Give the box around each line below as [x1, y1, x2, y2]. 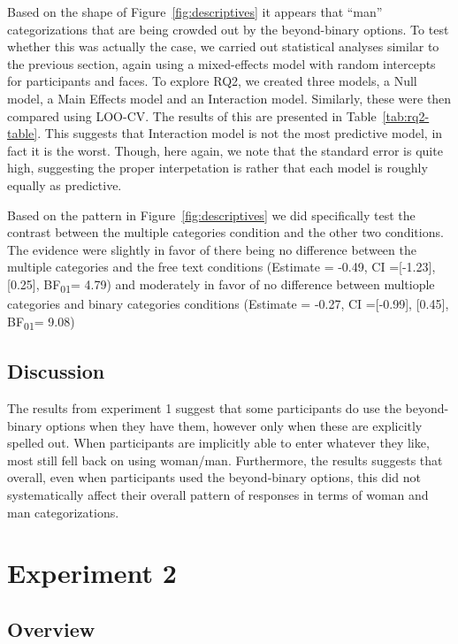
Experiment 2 [7, 555, 177, 591]
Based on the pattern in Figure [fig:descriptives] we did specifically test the [7, 205, 416, 224]
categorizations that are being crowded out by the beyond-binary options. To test [7, 19, 449, 38]
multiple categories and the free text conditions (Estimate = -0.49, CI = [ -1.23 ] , [7, 257, 436, 276]
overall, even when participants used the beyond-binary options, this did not [7, 468, 421, 487]
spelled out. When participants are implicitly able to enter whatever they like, [7, 433, 430, 452]
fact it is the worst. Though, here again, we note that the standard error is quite [7, 141, 443, 159]
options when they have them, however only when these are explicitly [46, 416, 423, 434]
